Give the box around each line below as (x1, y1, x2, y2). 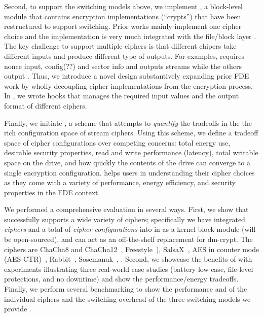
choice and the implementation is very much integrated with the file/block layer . (4, 30, 256, 41)
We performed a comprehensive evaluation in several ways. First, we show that (4, 204, 249, 215)
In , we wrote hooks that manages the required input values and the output (4, 90, 239, 101)
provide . (4, 303, 31, 314)
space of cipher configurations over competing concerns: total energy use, (4, 137, 231, 148)
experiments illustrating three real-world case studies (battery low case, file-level (4, 263, 253, 274)
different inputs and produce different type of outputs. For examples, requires (4, 50, 245, 61)
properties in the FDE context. (4, 187, 100, 197)
